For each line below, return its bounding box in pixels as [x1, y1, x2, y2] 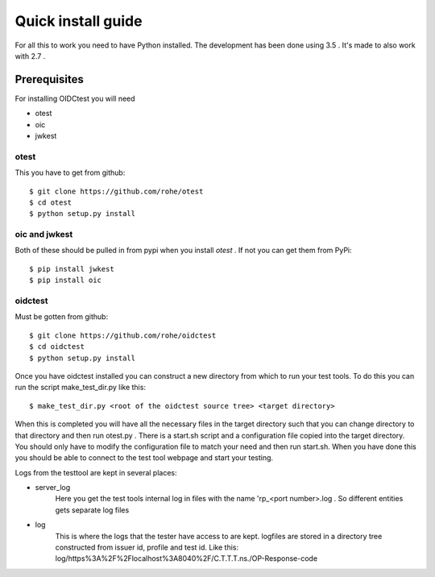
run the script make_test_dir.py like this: [14, 383, 147, 392]
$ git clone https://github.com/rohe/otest [29, 186, 204, 196]
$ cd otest [29, 197, 72, 207]
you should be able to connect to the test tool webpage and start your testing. [14, 453, 274, 463]
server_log [35, 483, 71, 492]
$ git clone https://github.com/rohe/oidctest [29, 330, 217, 340]
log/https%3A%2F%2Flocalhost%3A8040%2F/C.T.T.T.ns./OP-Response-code [55, 554, 318, 563]
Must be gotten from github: [14, 312, 109, 322]
